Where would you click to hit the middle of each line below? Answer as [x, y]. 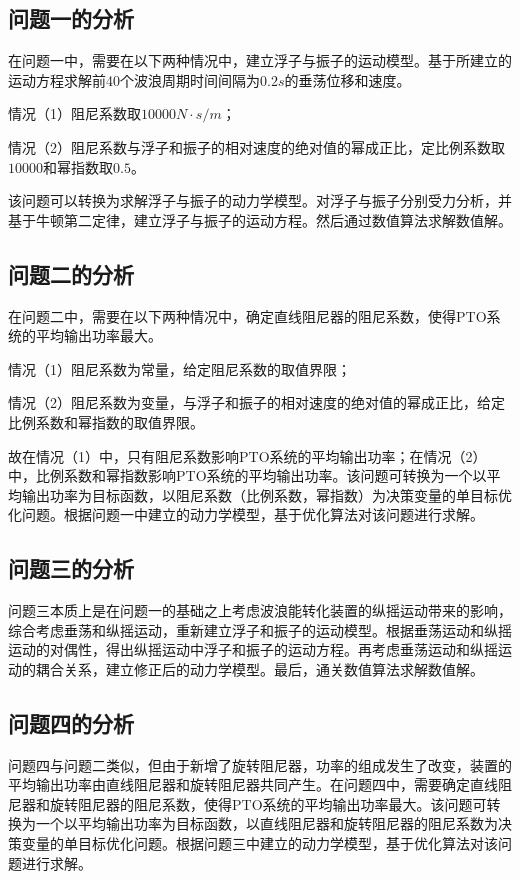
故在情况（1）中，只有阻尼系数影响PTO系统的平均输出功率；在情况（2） [247, 455]
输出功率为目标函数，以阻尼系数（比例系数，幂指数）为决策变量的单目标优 [266, 494]
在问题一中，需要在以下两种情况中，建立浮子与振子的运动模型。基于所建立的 [260, 60]
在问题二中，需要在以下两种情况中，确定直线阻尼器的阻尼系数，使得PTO [247, 315]
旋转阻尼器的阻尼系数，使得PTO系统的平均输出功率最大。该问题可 [268, 803]
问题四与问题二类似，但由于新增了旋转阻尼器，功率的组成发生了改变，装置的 [260, 764]
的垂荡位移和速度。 [347, 79]
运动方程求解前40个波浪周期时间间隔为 [134, 79]
